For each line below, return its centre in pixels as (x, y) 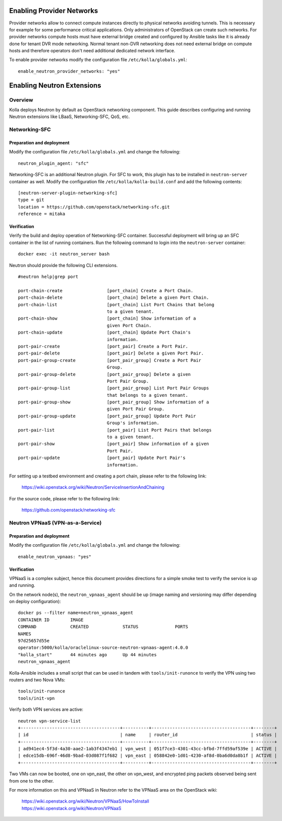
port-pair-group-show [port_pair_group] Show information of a (114, 402)
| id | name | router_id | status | (148, 735)
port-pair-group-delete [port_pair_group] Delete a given (105, 374)
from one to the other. (32, 781)
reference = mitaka (42, 214)
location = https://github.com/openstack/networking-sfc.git (94, 207)
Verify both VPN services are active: (46, 709)
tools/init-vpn (36, 698)
